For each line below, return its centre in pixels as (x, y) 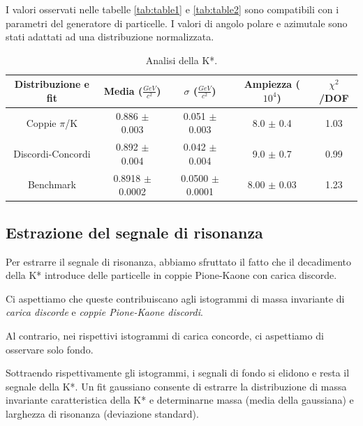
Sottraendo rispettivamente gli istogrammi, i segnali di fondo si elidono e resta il (178, 373)
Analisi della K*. (181, 60)
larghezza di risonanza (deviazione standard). (102, 413)
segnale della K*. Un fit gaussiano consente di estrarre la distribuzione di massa (176, 386)
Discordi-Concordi (52, 154)
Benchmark (52, 184)
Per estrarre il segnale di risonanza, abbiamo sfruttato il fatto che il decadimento (179, 261)
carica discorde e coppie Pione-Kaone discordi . (104, 312)
